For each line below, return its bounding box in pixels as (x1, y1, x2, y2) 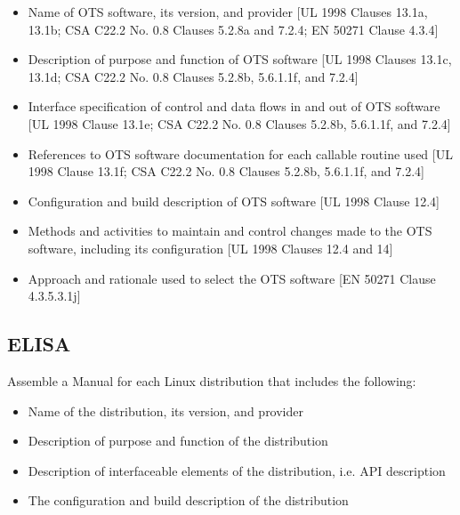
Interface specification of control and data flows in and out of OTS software (28, 97, 440, 116)
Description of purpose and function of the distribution (28, 431, 328, 450)
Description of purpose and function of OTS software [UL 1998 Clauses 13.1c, (28, 50, 452, 68)
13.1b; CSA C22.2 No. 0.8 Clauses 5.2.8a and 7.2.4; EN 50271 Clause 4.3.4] (28, 20, 439, 38)
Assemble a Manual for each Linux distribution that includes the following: (7, 371, 416, 390)
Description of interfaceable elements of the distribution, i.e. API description (28, 461, 446, 479)
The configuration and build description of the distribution (28, 491, 349, 510)
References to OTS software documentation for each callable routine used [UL (28, 144, 453, 163)
